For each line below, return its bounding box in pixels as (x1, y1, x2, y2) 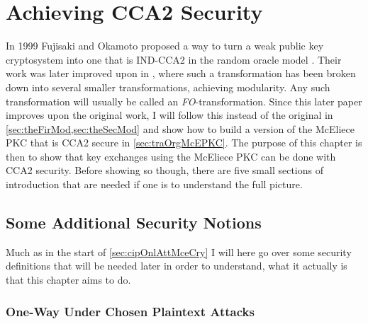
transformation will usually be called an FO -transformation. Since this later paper (6, 93, 362, 108)
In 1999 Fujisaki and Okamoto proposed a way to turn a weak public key (6, 38, 324, 53)
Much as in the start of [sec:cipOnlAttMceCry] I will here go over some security (6, 244, 352, 259)
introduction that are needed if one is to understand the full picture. (6, 177, 303, 192)
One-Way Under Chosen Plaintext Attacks (6, 302, 255, 320)
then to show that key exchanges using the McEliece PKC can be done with (6, 149, 336, 163)
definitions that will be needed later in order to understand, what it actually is (6, 258, 347, 273)
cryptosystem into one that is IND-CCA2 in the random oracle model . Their (6, 52, 342, 66)
